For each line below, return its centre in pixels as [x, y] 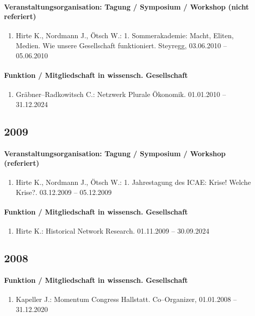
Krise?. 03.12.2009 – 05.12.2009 [64, 192]
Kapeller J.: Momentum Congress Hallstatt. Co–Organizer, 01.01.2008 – [126, 299]
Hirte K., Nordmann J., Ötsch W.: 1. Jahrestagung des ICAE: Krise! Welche [133, 182]
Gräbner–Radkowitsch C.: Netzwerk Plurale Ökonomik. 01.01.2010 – [121, 94]
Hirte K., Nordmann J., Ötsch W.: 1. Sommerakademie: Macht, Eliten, [125, 35]
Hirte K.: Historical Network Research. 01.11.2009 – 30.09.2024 [112, 231]
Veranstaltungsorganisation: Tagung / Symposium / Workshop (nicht [126, 6]
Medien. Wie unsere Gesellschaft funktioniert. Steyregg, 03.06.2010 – [121, 45]
